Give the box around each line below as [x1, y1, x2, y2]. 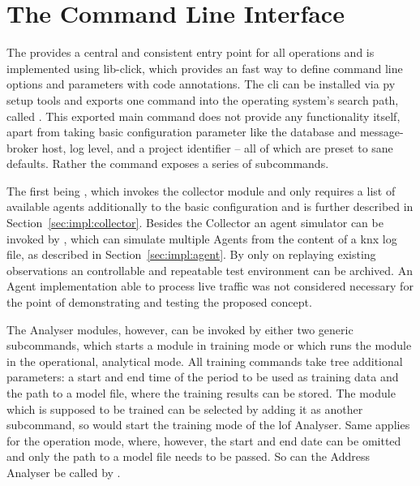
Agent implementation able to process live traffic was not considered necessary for [6, 277, 414, 295]
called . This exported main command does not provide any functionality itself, [6, 107, 401, 124]
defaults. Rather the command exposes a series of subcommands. [6, 155, 329, 172]
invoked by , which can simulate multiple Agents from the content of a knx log [6, 230, 397, 247]
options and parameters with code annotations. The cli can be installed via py [6, 75, 396, 92]
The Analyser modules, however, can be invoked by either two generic [6, 320, 354, 338]
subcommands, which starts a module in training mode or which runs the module [6, 337, 412, 354]
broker [6, 139, 38, 156]
